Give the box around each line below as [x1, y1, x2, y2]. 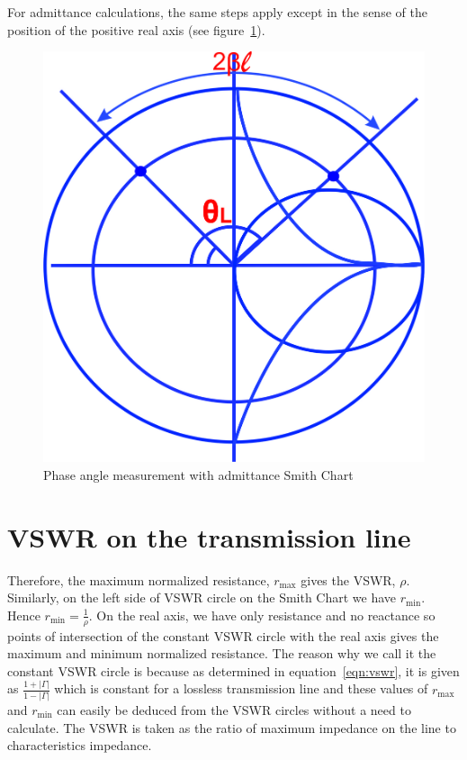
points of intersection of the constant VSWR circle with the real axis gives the [7, 626, 439, 645]
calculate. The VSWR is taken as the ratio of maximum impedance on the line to [7, 718, 456, 737]
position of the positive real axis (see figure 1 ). [7, 20, 265, 39]
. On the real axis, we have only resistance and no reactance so [88, 605, 436, 624]
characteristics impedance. [7, 736, 152, 755]
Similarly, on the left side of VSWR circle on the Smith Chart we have [7, 588, 397, 607]
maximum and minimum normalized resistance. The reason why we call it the [7, 644, 436, 663]
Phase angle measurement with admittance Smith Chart [43, 465, 354, 484]
